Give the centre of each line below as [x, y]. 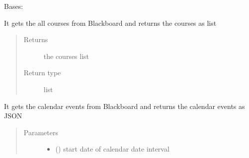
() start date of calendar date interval [112, 149]
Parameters [41, 132]
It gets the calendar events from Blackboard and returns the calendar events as [124, 106]
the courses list [66, 56]
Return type [42, 73]
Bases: [14, 6]
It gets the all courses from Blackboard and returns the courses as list [110, 23]
